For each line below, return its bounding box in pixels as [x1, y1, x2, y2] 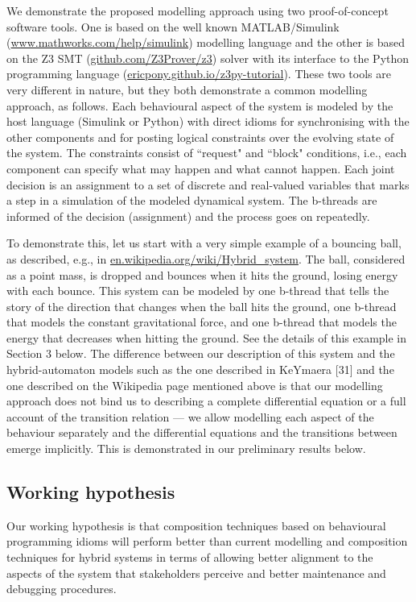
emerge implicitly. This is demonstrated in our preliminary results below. [6, 440, 366, 457]
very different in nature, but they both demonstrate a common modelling [6, 81, 368, 98]
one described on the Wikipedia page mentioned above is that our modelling [6, 376, 383, 393]
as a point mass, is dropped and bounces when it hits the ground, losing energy [6, 266, 398, 283]
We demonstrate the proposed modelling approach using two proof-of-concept [6, 2, 389, 19]
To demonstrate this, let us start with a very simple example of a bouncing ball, [6, 235, 402, 251]
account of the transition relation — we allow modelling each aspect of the [6, 408, 374, 425]
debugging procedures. [6, 580, 117, 597]
